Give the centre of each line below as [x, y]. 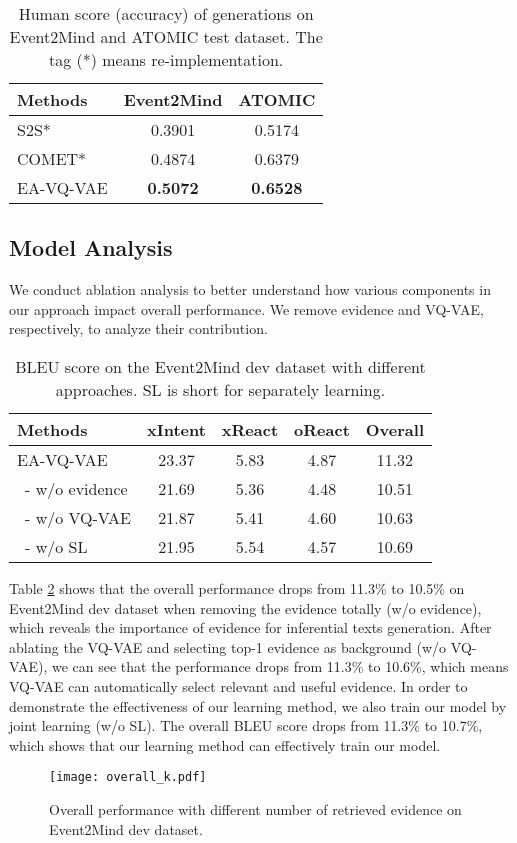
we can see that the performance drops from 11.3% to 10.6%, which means [280, 666]
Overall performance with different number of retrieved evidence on [255, 808]
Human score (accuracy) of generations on [166, 13]
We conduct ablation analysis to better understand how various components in [250, 289]
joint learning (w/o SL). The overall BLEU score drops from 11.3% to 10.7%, [246, 725]
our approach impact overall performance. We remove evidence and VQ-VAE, [246, 308]
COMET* [52, 158]
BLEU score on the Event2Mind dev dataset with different [220, 366]
